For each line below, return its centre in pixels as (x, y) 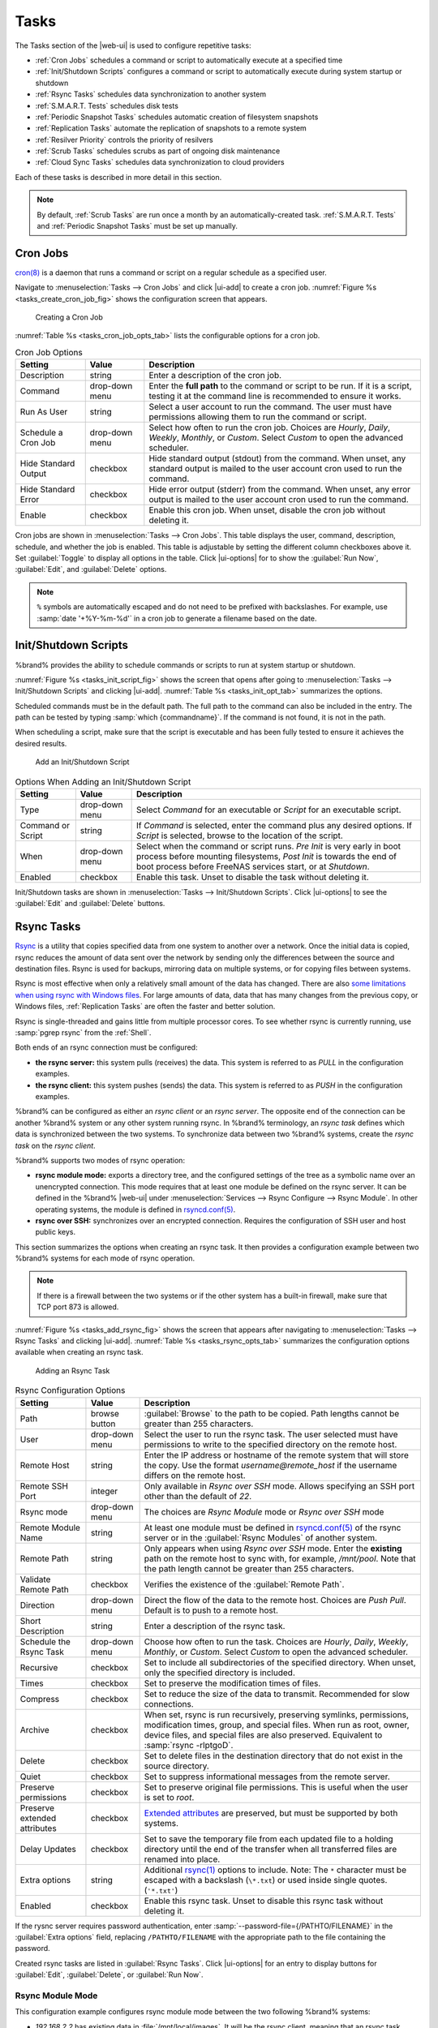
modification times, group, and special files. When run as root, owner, (277, 1725)
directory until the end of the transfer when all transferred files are (271, 1849)
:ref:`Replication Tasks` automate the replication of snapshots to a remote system (171, 128)
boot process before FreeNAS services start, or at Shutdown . (253, 866)
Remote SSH (44, 1486)
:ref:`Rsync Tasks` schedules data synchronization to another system (151, 94)
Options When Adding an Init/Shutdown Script (103, 781)
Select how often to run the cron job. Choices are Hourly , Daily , (270, 428)
